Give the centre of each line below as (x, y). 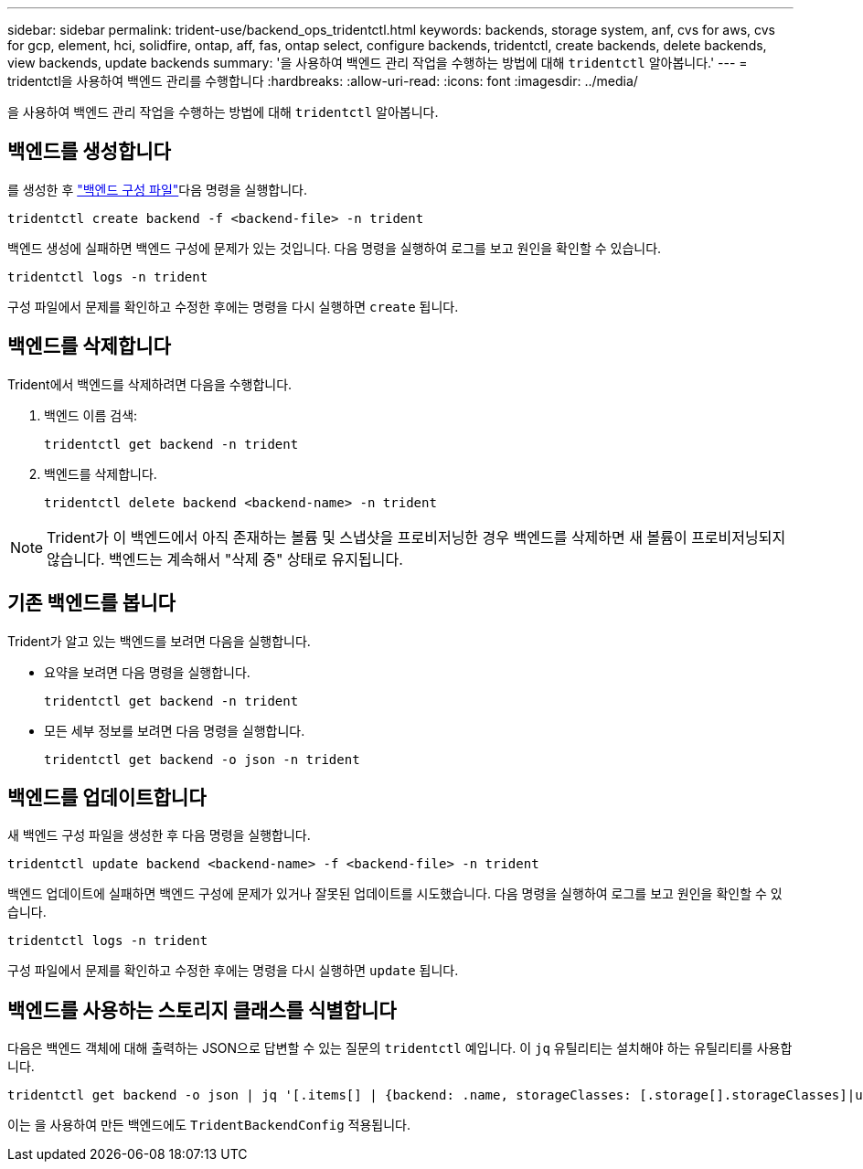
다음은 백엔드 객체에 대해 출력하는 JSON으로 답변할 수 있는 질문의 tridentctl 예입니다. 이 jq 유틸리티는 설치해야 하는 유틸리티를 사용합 (400, 1048)
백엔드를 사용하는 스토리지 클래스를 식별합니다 (202, 1010)
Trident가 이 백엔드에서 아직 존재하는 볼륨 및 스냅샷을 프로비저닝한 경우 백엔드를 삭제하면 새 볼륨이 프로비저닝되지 (416, 537)
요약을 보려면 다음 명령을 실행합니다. (147, 672)
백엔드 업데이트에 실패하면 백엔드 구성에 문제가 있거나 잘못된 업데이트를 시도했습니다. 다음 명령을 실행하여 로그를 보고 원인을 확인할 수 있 (395, 894)
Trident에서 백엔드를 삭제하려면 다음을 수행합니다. (150, 384)
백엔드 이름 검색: (91, 415)
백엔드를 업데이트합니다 (107, 797)
